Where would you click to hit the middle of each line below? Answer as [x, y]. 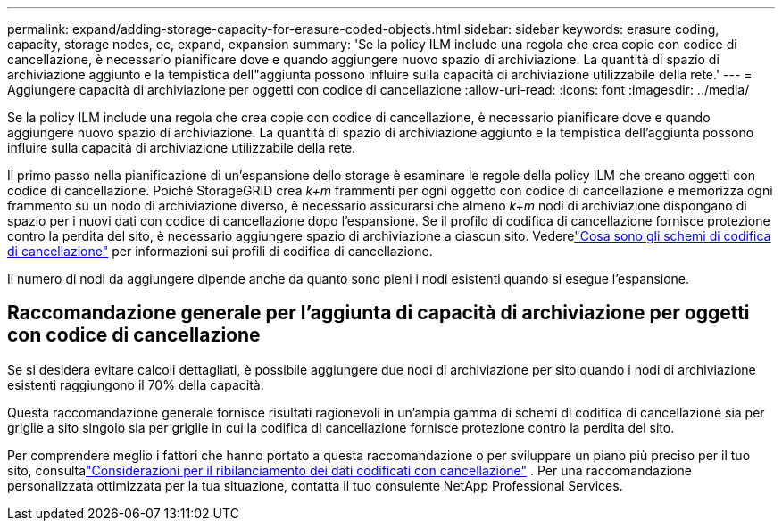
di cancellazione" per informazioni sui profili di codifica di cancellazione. [220, 251]
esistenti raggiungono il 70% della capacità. [136, 384]
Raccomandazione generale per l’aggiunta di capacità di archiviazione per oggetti [379, 313]
